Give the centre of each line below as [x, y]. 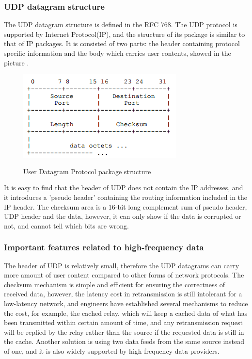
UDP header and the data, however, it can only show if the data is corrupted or [123, 216]
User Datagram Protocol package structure [87, 171]
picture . [16, 62]
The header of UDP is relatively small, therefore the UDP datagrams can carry [122, 265]
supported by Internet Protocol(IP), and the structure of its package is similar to [125, 34]
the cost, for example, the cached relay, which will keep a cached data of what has [126, 313]
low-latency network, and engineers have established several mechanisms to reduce [126, 303]
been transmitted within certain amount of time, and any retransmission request [123, 322]
